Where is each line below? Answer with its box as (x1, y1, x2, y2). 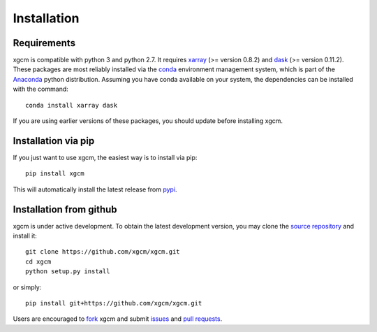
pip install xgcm (25, 170, 84, 178)
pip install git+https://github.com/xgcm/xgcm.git (25, 299, 202, 307)
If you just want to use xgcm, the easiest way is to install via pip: (13, 153, 198, 161)
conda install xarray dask (25, 101, 118, 109)
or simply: (13, 283, 42, 291)
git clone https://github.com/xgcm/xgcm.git (25, 248, 181, 256)
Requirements (13, 37, 76, 49)
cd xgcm (25, 257, 52, 266)
